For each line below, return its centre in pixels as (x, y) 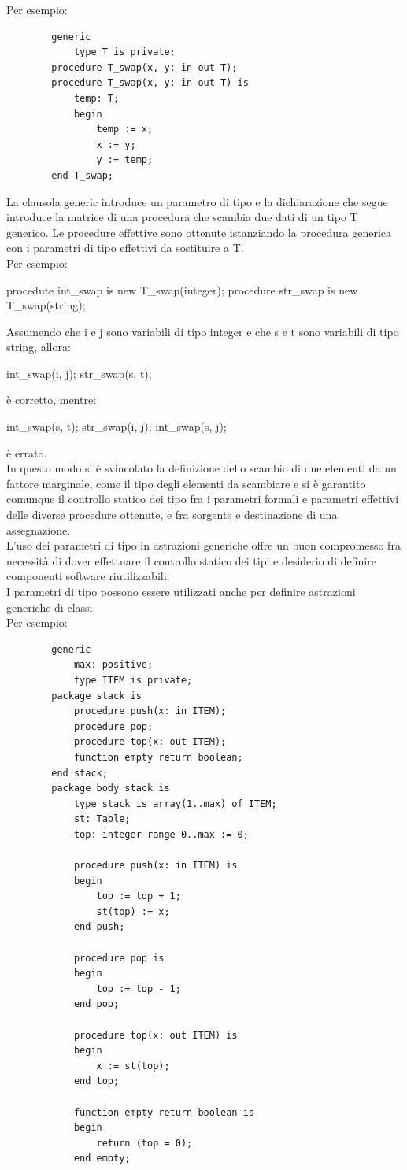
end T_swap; (83, 175)
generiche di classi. (51, 607)
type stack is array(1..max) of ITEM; (175, 803)
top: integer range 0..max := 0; (161, 834)
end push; (99, 927)
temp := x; (125, 130)
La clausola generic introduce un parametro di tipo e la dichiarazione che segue (197, 201)
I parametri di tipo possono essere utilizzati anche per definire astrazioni (181, 591)
